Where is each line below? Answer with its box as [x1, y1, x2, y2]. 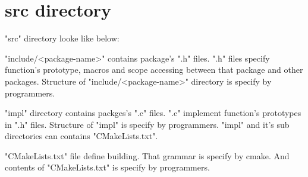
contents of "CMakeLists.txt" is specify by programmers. [5, 161, 210, 173]
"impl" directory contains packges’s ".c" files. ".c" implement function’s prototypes [5, 107, 301, 119]
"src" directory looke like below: [5, 32, 120, 44]
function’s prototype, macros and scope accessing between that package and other [5, 63, 303, 76]
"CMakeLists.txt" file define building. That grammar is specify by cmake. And [5, 149, 290, 162]
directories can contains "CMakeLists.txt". [5, 130, 158, 142]
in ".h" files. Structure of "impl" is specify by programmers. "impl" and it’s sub [5, 118, 290, 130]
